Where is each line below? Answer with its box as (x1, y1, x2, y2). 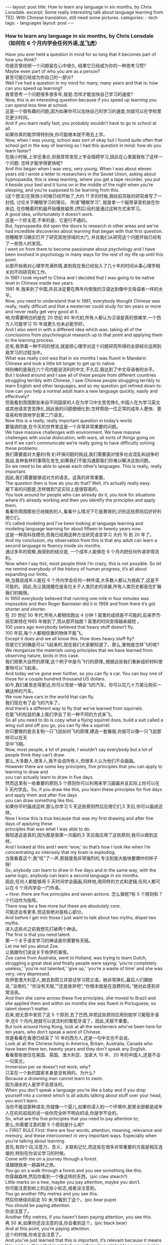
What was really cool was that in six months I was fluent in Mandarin (5, 355, 147, 361)
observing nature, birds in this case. (5, 652, 79, 659)
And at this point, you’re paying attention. (5, 1225, 90, 1232)
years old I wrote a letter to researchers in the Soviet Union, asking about (5, 171, 156, 177)
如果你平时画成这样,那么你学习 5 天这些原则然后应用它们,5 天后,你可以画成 (5, 803, 159, 810)
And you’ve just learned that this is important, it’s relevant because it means (5, 1237, 162, 1243)
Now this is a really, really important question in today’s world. (5, 418, 133, 424)
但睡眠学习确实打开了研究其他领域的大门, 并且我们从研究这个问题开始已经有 (5, 234, 161, 240)
